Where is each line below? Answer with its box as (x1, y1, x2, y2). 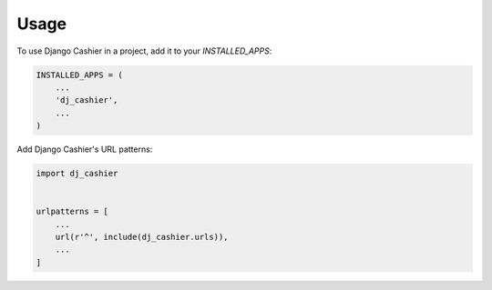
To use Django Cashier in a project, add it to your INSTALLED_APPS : (16, 45, 272, 56)
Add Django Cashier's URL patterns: (16, 144, 153, 155)
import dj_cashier (36, 168, 118, 179)
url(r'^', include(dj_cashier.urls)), (55, 232, 229, 243)
